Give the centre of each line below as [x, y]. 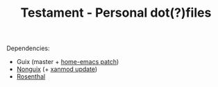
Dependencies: [28, 48]
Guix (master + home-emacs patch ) [68, 62]
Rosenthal [31, 77]
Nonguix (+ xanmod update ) [57, 69]
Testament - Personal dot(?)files [116, 13]
